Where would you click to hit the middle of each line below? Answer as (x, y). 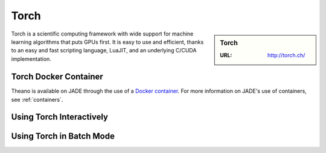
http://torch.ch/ (286, 55)
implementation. (31, 59)
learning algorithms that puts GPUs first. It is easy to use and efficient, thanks (107, 42)
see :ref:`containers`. (37, 99)
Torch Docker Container (57, 77)
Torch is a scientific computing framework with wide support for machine (102, 34)
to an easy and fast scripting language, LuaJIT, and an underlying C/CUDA (104, 51)
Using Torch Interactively (60, 117)
